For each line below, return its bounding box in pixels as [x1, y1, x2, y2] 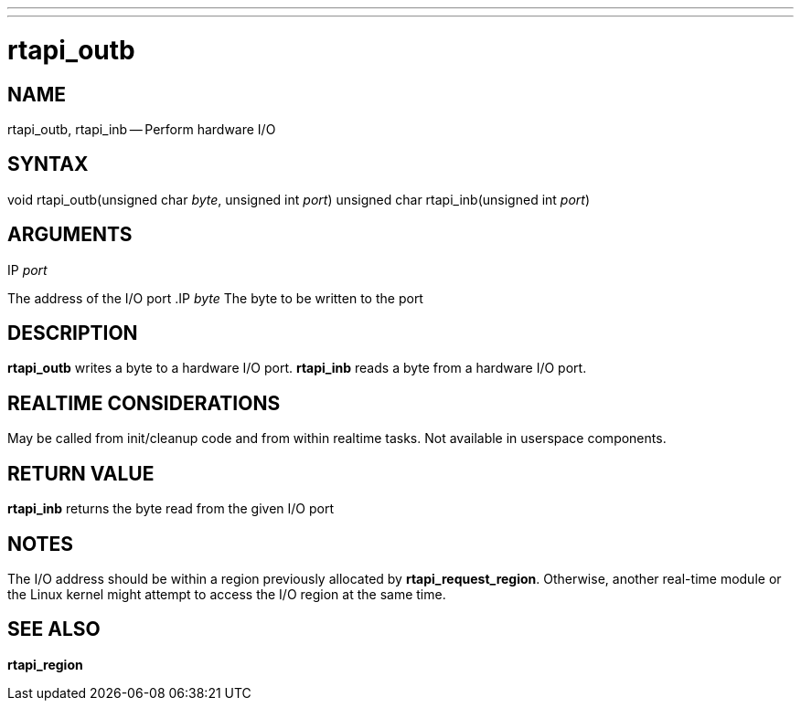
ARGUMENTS [7, 223, 133, 247]
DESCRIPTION [7, 322, 138, 345]
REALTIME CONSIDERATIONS [7, 391, 281, 415]
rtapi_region [7, 656, 83, 672]
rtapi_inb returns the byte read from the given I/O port [7, 501, 335, 517]
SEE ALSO [7, 618, 101, 641]
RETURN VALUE [7, 461, 155, 485]
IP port [7, 261, 48, 278]
